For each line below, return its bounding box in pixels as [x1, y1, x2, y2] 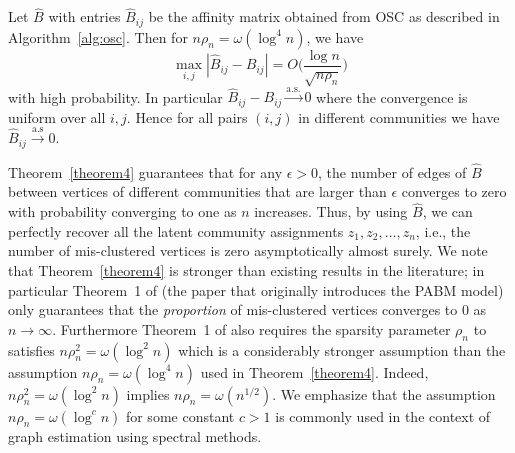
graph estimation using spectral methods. [8, 426, 262, 447]
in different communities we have [298, 106, 500, 127]
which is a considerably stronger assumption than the [178, 339, 506, 360]
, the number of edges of [318, 161, 467, 182]
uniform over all [8, 106, 106, 127]
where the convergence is [316, 86, 468, 107]
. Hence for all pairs [126, 106, 248, 127]
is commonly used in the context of [275, 405, 491, 426]
